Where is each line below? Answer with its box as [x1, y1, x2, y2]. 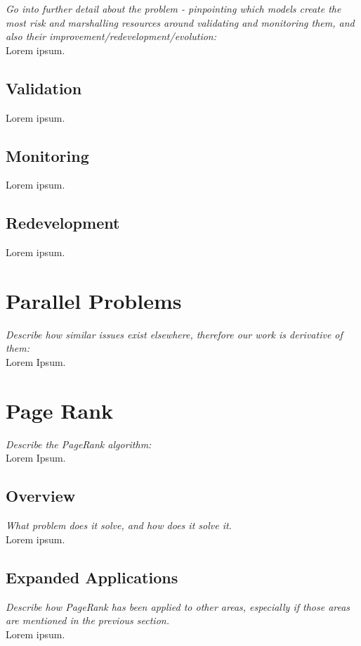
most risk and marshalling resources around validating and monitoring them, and [6, 15, 355, 30]
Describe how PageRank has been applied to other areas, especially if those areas [6, 599, 350, 614]
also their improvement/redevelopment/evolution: [6, 29, 217, 44]
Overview [6, 485, 76, 507]
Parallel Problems [6, 286, 182, 315]
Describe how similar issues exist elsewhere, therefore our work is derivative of [6, 327, 343, 341]
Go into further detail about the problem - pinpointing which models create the [6, 1, 341, 15]
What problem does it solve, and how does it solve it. [6, 518, 232, 533]
